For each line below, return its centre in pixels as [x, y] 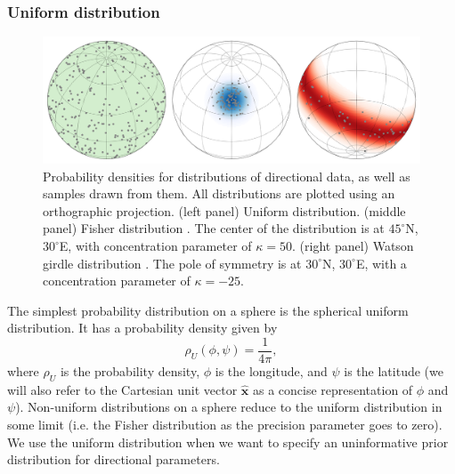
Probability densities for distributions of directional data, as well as [227, 176]
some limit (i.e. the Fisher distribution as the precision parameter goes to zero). [225, 425]
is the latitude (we [394, 371]
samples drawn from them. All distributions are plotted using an [219, 193]
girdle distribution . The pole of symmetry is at [172, 263]
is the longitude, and [271, 371]
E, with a [381, 263]
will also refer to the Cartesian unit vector [122, 389]
